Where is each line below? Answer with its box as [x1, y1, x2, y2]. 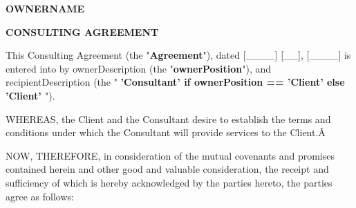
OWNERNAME [6, 1, 85, 15]
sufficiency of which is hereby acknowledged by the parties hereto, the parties [6, 175, 332, 189]
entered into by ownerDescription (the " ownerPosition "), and [6, 61, 272, 75]
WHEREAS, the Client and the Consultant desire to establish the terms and [6, 111, 331, 126]
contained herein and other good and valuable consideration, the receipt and [6, 162, 329, 176]
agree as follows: [6, 189, 74, 203]
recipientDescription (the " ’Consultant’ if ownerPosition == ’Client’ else [6, 75, 345, 89]
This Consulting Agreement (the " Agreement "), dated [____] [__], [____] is [6, 48, 351, 62]
